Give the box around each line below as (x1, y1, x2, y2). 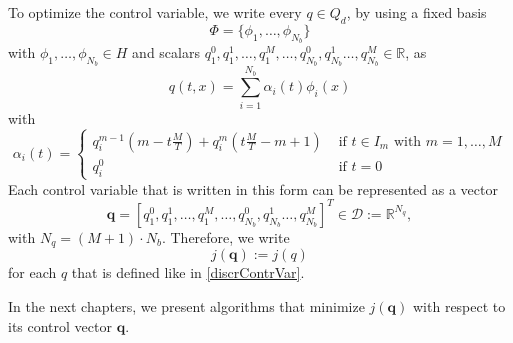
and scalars (132, 42, 200, 62)
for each (8, 262, 57, 283)
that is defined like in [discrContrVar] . (71, 262, 305, 283)
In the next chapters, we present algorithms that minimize (8, 295, 365, 316)
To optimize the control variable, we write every (8, 2, 302, 22)
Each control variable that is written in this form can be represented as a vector (8, 178, 498, 199)
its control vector (8, 315, 112, 336)
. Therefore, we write (161, 226, 290, 247)
